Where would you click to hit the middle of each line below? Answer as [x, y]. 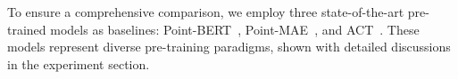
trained [27, 29]
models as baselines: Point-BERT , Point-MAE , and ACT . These [235, 29]
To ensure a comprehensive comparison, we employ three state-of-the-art [206, 12]
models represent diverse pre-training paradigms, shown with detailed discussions [229, 47]
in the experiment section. [79, 63]
